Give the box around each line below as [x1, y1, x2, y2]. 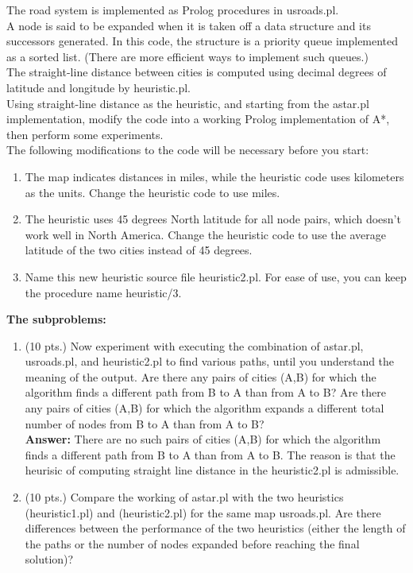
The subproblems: [6, 311, 106, 327]
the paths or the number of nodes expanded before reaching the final [25, 535, 360, 552]
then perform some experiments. [6, 126, 164, 142]
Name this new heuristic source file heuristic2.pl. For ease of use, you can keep [25, 268, 407, 285]
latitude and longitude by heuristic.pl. [6, 79, 191, 95]
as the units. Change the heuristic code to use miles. [25, 184, 280, 200]
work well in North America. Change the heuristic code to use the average [25, 226, 386, 242]
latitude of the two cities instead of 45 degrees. [25, 242, 253, 258]
